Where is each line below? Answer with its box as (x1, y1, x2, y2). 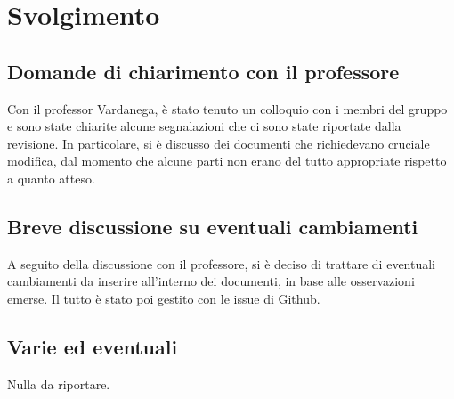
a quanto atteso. (7, 168, 95, 187)
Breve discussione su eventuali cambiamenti (7, 212, 418, 240)
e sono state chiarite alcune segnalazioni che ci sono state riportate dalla (7, 117, 401, 135)
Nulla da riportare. (7, 374, 110, 393)
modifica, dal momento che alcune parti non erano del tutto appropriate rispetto (7, 151, 447, 170)
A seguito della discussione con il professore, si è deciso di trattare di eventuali (7, 254, 436, 273)
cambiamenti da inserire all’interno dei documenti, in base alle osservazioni (7, 272, 415, 290)
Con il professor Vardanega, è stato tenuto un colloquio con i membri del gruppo (7, 99, 448, 118)
